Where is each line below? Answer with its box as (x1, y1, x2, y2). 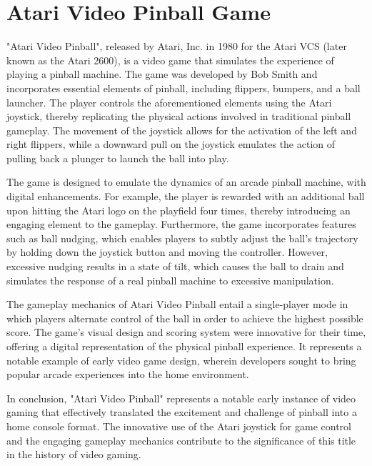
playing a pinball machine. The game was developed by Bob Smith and (6, 66, 318, 81)
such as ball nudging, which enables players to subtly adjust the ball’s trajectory (6, 230, 358, 245)
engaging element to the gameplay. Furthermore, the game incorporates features (6, 217, 356, 232)
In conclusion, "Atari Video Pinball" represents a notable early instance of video (6, 390, 356, 405)
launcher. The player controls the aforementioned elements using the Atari (6, 94, 332, 109)
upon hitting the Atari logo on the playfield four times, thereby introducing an (6, 202, 351, 217)
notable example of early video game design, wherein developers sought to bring (6, 352, 356, 367)
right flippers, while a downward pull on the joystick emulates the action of (6, 137, 336, 152)
